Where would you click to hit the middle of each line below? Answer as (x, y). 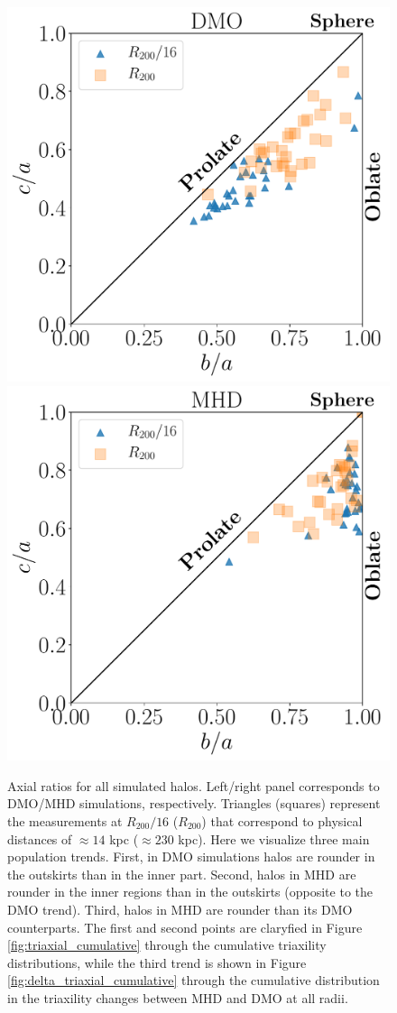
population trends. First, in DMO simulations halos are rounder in (191, 856)
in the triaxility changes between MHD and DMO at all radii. (178, 997)
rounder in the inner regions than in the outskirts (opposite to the (190, 892)
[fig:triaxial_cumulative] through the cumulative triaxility (167, 945)
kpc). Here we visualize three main (274, 838)
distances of (40, 838)
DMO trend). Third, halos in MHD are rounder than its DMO (180, 909)
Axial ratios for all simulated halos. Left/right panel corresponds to (194, 785)
